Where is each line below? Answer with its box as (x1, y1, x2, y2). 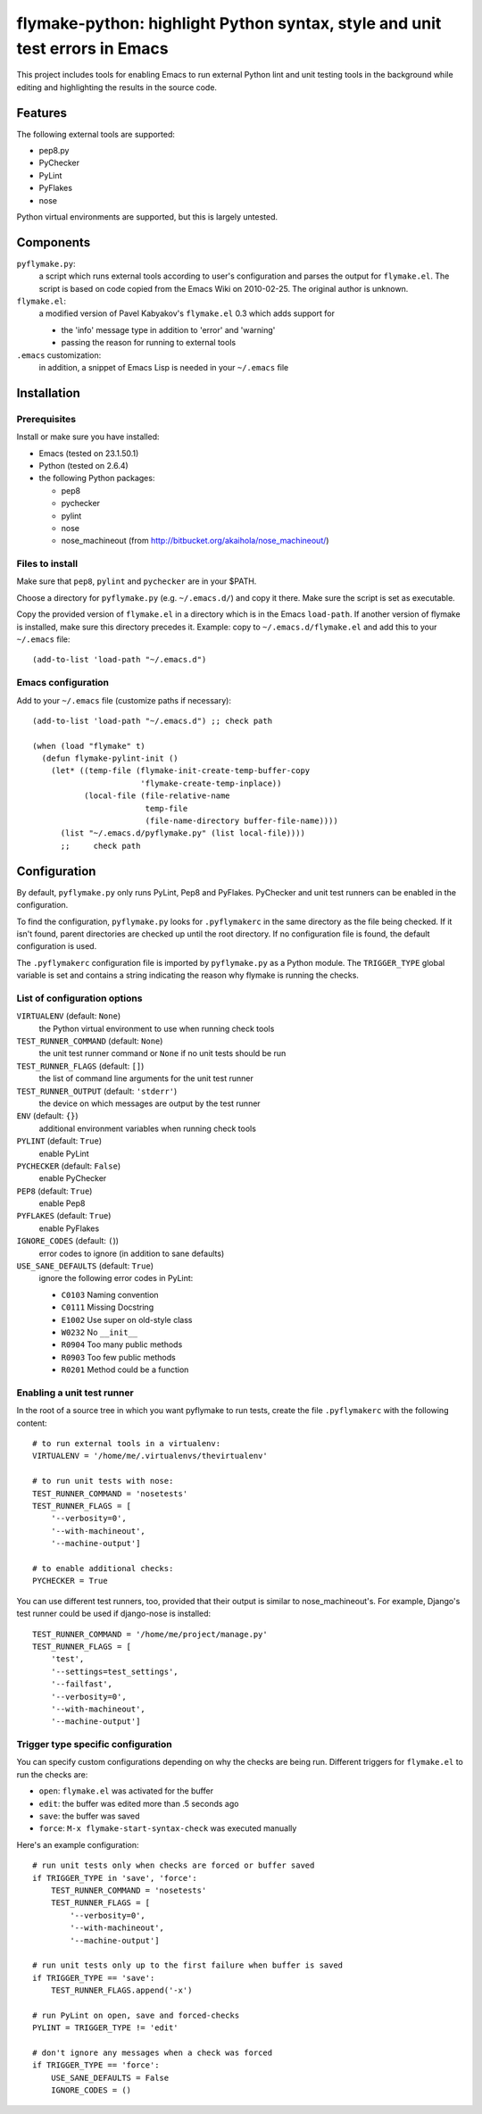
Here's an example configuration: (16, 1839, 139, 1850)
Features (16, 105, 67, 121)
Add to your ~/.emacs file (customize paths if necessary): (16, 695, 232, 705)
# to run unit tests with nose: (32, 1476, 174, 1486)
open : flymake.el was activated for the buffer (38, 1785, 214, 1796)
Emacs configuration (16, 677, 110, 689)
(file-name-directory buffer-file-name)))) (145, 816, 338, 826)
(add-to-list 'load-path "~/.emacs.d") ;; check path (32, 715, 272, 726)
